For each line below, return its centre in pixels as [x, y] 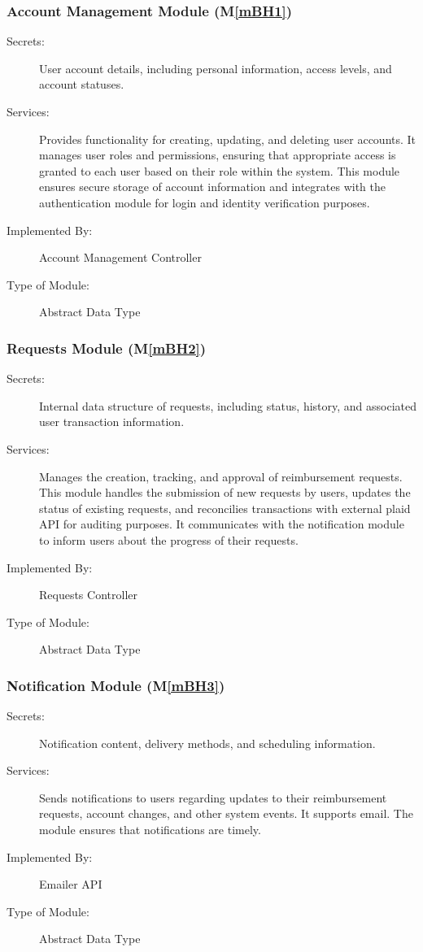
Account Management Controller [120, 257]
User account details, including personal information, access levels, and [216, 68]
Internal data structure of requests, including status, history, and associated [228, 405]
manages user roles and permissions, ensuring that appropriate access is [218, 155]
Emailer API [71, 884]
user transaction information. [112, 422]
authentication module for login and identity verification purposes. [205, 202]
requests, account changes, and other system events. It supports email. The [226, 813]
